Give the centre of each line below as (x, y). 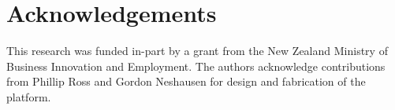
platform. (29, 96)
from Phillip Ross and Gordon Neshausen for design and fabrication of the (186, 81)
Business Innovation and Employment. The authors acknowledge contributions (196, 66)
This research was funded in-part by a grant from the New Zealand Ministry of (197, 51)
